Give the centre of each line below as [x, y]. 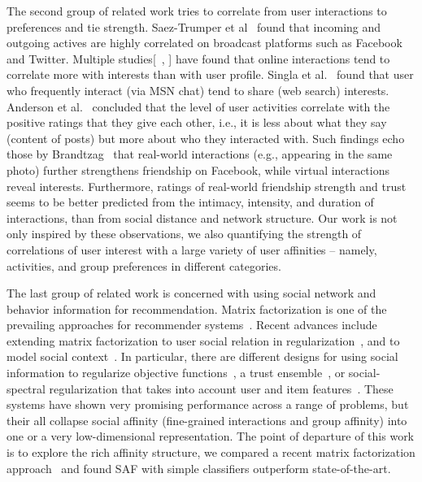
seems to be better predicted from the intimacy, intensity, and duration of [190, 202]
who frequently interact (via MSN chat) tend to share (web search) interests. [198, 90]
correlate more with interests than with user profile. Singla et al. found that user [210, 74]
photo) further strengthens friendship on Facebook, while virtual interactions [198, 169]
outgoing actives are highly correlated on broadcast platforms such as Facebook [204, 43]
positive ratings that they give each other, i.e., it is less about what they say [197, 122]
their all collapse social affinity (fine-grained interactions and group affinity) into [207, 420]
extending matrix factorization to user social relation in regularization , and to [203, 340]
